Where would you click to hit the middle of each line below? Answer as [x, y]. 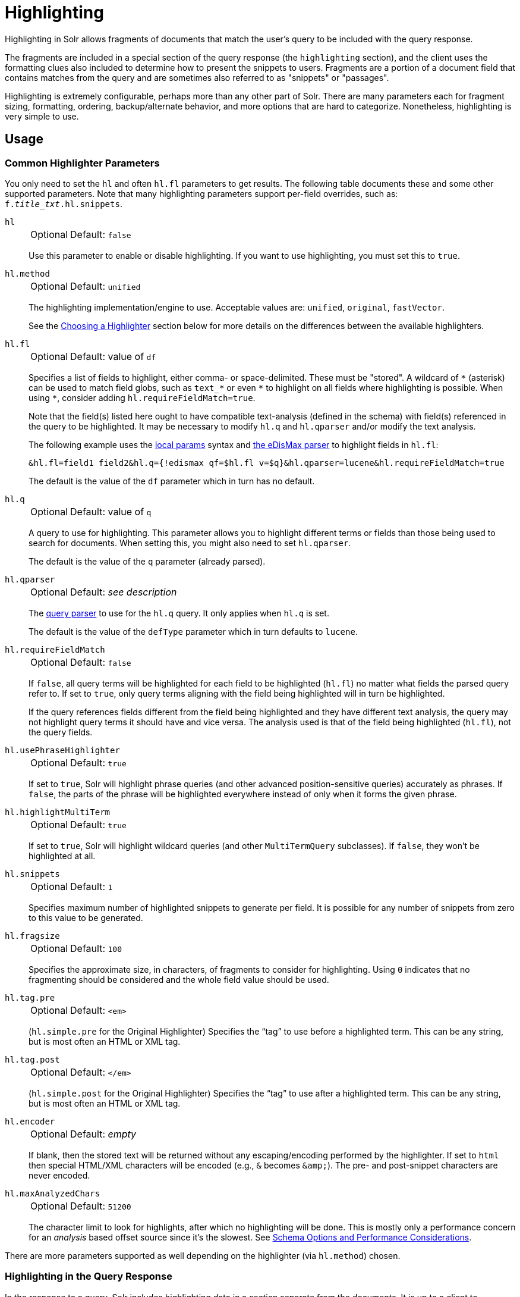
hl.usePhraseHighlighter [62, 750]
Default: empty [103, 1134]
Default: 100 [96, 948]
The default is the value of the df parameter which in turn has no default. [172, 481]
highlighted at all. [62, 856]
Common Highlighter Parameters [82, 163]
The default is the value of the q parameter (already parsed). [147, 561]
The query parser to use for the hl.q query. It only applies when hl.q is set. [179, 613]
